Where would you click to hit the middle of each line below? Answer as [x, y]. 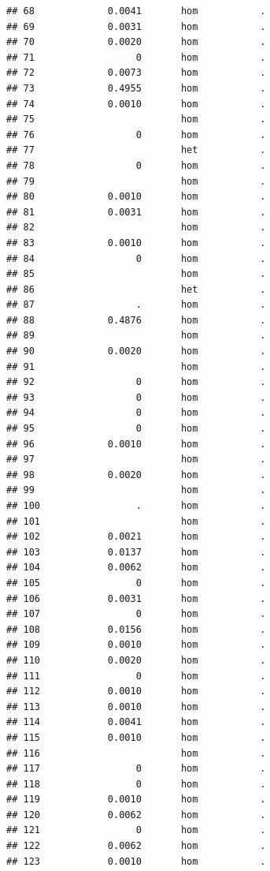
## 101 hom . [136, 521]
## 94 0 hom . [136, 413]
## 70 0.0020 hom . [136, 42]
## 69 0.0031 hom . [136, 26]
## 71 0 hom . [136, 57]
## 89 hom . [136, 336]
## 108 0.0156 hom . [136, 629]
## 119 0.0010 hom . [136, 800]
